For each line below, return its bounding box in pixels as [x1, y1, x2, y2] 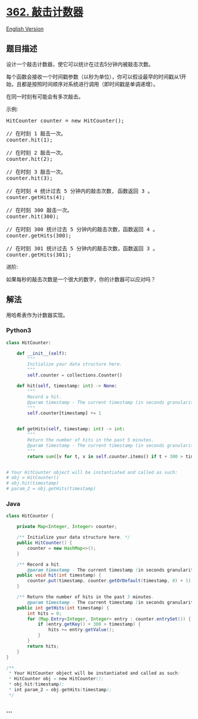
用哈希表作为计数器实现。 [6, 311, 68, 318]
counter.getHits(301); [6, 251, 72, 258]
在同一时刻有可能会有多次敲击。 [6, 93, 84, 100]
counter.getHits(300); [6, 232, 72, 239]
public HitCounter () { [16, 540, 72, 546]
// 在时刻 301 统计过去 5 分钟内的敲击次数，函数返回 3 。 [6, 245, 159, 252]
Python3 [6, 326, 31, 335]
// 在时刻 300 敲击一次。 [6, 207, 72, 213]
